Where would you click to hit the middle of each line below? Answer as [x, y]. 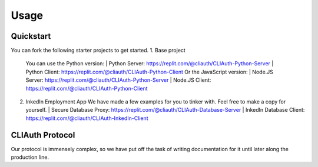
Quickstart [31, 36]
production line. [30, 157]
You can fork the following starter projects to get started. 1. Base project [98, 51]
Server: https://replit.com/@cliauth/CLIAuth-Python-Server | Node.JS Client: [118, 80]
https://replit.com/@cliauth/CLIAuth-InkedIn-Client [87, 118]
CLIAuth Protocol [43, 135]
